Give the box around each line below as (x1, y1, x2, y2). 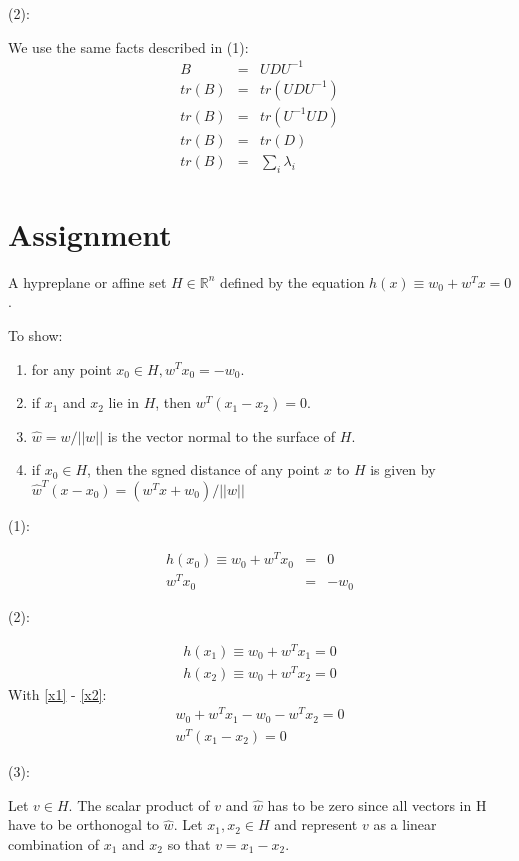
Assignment (8, 213, 172, 254)
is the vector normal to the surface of (107, 425, 336, 446)
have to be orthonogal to (8, 814, 159, 835)
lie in (108, 392, 139, 413)
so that (167, 833, 211, 854)
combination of (8, 833, 100, 854)
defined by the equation (220, 271, 365, 292)
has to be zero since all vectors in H (267, 794, 487, 815)
